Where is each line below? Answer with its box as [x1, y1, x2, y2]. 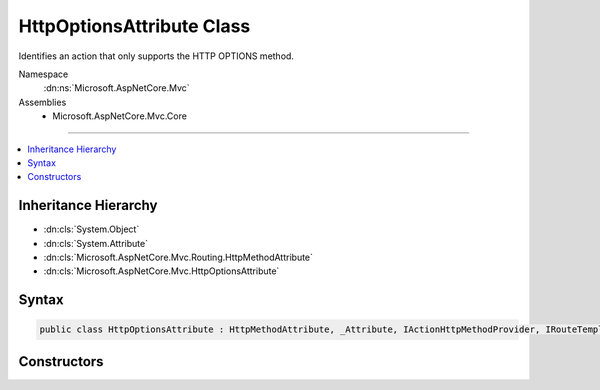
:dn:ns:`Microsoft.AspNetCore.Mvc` [43, 82, 190, 94]
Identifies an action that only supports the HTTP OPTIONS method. [18, 50, 295, 62]
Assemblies [18, 96, 67, 108]
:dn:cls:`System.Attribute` [43, 237, 149, 249]
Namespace [18, 68, 69, 80]
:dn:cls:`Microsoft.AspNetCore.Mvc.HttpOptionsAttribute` [43, 265, 280, 277]
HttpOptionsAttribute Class [18, 15, 251, 37]
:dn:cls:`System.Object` [43, 223, 140, 235]
